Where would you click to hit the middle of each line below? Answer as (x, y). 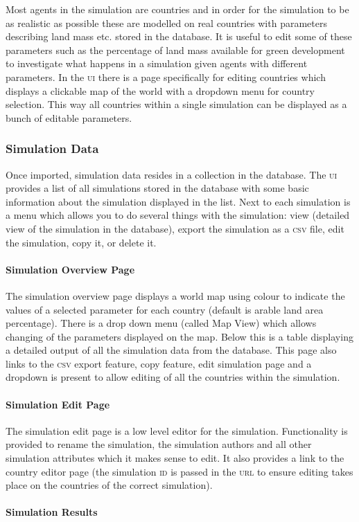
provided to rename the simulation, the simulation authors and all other (159, 444)
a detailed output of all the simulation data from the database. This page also (171, 350)
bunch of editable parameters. (69, 117)
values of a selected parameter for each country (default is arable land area (165, 309)
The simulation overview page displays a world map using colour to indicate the (175, 295)
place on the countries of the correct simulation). (109, 485)
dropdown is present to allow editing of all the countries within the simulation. (173, 377)
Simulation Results (52, 512)
